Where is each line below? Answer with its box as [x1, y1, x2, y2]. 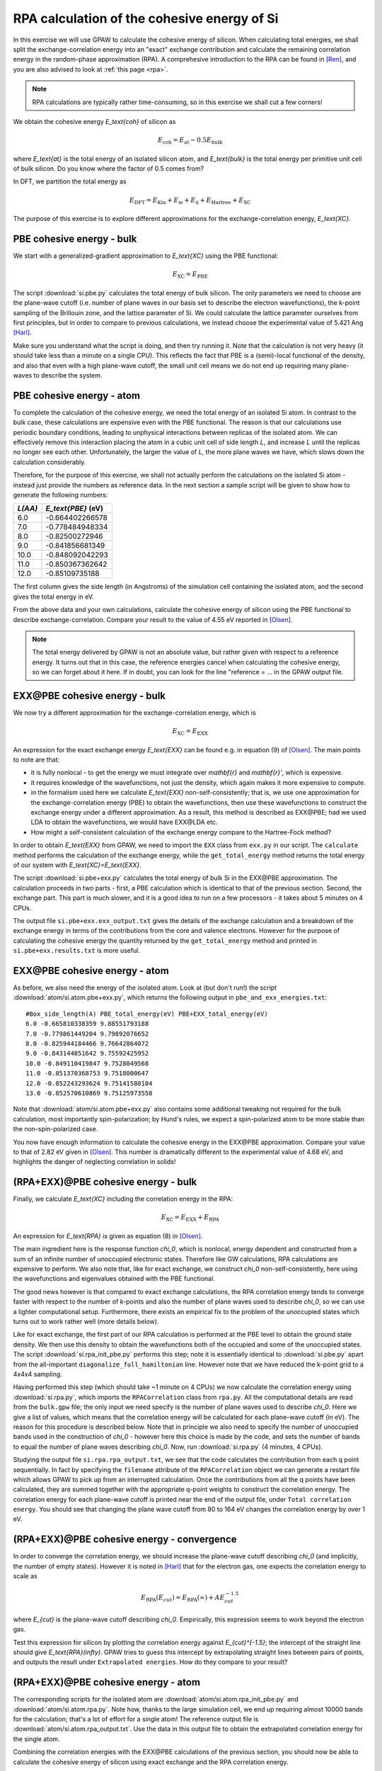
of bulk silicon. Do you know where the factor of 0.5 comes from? [13, 164, 204, 173]
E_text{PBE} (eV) [45, 504, 104, 514]
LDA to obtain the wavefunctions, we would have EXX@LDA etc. [30, 818, 219, 827]
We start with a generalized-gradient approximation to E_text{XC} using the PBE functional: [13, 251, 279, 260]
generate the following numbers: [13, 490, 108, 499]
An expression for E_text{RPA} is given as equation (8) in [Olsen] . [13, 1231, 203, 1240]
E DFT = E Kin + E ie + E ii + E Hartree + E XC [129, 196, 251, 205]
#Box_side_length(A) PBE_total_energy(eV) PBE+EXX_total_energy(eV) [25, 1009, 268, 1018]
